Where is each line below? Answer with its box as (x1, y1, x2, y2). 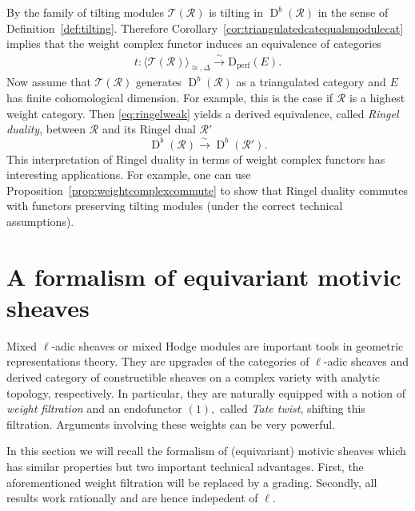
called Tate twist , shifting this (219, 400, 365, 417)
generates (136, 73, 182, 90)
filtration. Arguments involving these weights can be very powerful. (6, 415, 336, 432)
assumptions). (6, 212, 74, 229)
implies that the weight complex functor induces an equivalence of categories (6, 35, 381, 52)
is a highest (349, 89, 405, 105)
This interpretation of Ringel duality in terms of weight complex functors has (6, 150, 385, 167)
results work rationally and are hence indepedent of (6, 489, 258, 506)
